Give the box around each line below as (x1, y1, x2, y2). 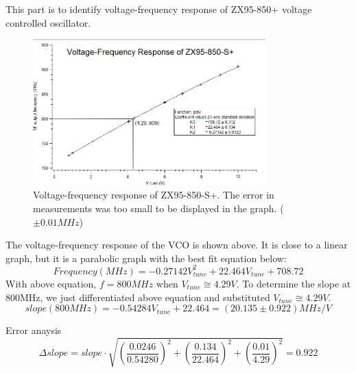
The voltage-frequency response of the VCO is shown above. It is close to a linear (5, 237, 348, 252)
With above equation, (5, 276, 97, 290)
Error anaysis (5, 323, 62, 337)
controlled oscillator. (5, 15, 91, 29)
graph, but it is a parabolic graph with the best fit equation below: (5, 250, 287, 265)
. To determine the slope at (236, 276, 351, 290)
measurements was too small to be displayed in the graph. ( (33, 201, 284, 216)
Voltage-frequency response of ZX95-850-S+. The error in (33, 188, 274, 202)
